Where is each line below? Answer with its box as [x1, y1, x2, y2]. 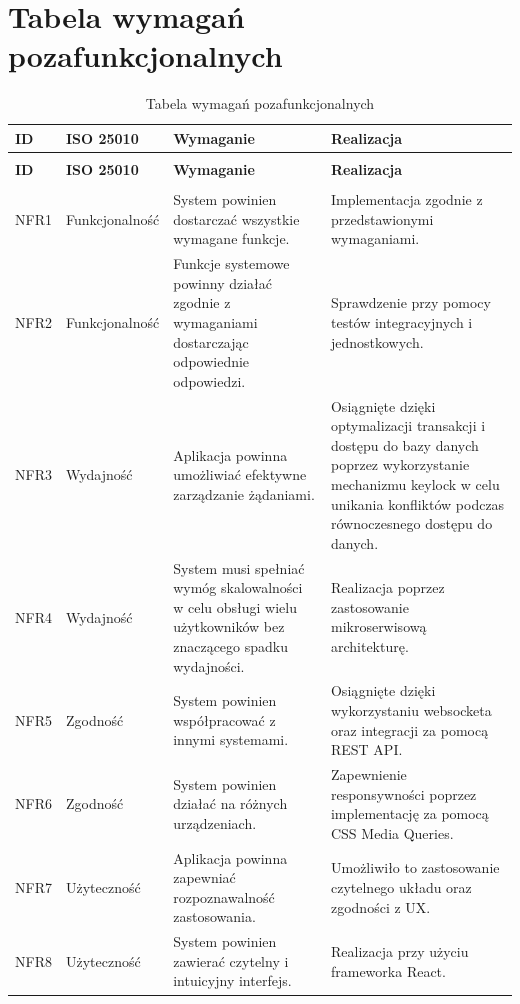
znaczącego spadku [173, 635, 288, 656]
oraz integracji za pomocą [330, 719, 489, 740]
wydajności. [173, 655, 245, 676]
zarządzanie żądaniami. [173, 483, 315, 504]
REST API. [330, 739, 403, 760]
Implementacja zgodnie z [330, 189, 483, 210]
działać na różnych [173, 793, 288, 814]
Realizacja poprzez [330, 577, 445, 598]
